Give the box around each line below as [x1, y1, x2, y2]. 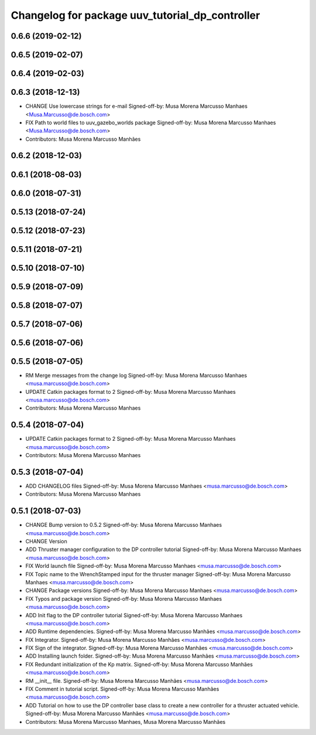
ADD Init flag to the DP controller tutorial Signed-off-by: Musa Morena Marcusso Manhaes [25, 611, 243, 618]
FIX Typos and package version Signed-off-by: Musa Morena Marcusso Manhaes [25, 595, 222, 602]
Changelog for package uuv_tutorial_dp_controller [11, 9, 260, 22]
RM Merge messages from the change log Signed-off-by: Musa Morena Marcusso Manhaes [25, 372, 248, 379]
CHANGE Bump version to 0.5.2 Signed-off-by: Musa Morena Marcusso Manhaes [25, 522, 222, 529]
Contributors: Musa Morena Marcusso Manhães [25, 135, 141, 142]
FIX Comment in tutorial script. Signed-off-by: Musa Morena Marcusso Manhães [25, 686, 219, 693]
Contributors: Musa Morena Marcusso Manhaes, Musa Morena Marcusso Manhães [25, 718, 226, 725]
